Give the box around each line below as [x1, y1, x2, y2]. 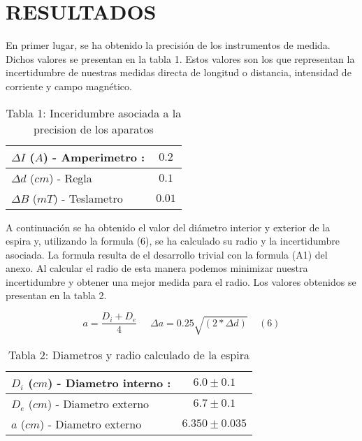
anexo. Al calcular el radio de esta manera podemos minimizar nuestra [6, 261, 308, 275]
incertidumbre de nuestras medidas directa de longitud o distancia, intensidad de [6, 65, 352, 80]
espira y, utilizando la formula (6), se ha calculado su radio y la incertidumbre [6, 233, 340, 248]
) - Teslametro [53, 189, 123, 206]
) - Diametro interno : [48, 374, 171, 391]
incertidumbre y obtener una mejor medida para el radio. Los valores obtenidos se [6, 274, 356, 289]
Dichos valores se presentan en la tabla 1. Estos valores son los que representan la [6, 51, 355, 66]
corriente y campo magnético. [6, 78, 132, 93]
